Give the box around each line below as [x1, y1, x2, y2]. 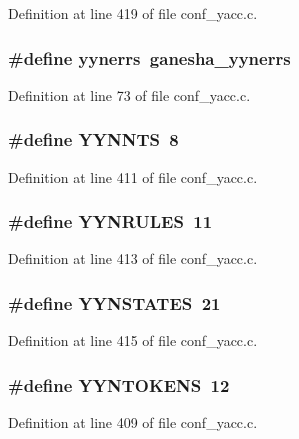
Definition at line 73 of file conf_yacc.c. [8, 84, 251, 105]
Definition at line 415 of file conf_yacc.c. [8, 330, 258, 351]
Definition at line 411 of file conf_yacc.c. [8, 166, 258, 187]
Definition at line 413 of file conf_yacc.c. [8, 248, 258, 269]
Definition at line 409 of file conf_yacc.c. [8, 412, 258, 433]
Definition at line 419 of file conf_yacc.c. [8, 3, 258, 23]
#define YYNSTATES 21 [8, 290, 221, 315]
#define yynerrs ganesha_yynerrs [8, 45, 291, 70]
